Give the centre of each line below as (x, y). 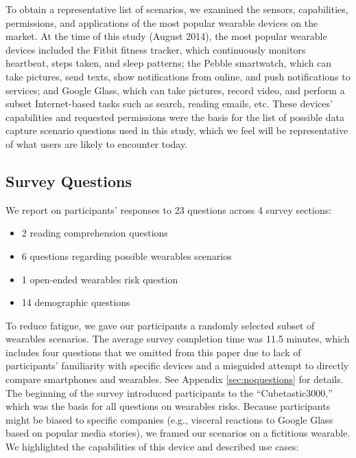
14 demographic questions (76, 302)
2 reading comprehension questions (95, 233)
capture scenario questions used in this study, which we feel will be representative (177, 130)
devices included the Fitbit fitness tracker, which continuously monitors (156, 49)
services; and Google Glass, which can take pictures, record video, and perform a (175, 90)
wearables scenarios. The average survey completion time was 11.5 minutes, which (178, 339)
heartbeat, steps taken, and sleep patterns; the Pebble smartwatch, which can (169, 63)
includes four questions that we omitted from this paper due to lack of (153, 352)
